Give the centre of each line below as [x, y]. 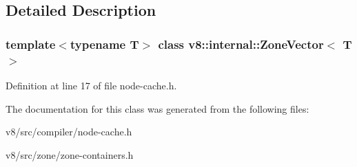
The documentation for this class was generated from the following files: [157, 108]
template [31, 44]
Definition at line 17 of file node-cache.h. [91, 85]
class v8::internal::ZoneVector [241, 44]
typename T [104, 44]
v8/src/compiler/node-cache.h [69, 132]
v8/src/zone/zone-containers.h [70, 154]
